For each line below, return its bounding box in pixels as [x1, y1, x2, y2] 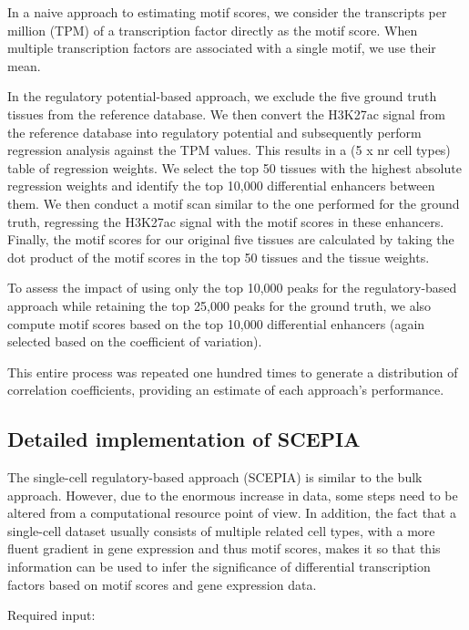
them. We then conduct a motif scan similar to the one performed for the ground [7, 193, 460, 212]
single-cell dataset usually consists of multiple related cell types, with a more [7, 521, 435, 540]
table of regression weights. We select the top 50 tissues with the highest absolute [7, 158, 462, 177]
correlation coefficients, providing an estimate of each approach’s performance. [7, 380, 444, 399]
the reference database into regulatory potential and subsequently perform [7, 122, 422, 141]
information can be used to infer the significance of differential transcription [7, 557, 431, 576]
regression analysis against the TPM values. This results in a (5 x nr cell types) [7, 140, 451, 160]
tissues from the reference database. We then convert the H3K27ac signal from [7, 104, 445, 123]
